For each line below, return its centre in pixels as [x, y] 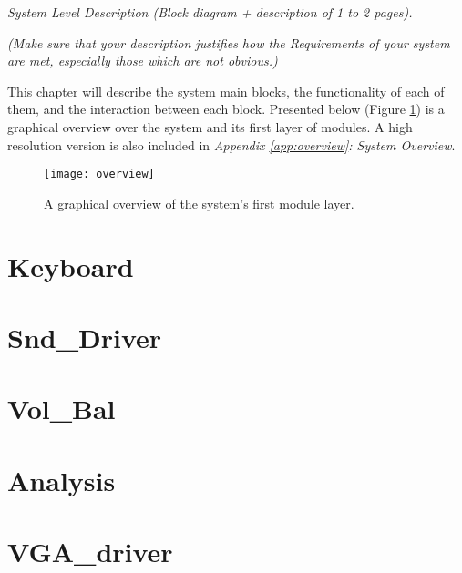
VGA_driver [90, 552]
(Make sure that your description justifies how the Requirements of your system [229, 42]
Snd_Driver [85, 337]
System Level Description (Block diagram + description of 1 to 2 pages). [210, 12]
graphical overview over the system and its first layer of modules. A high [210, 126]
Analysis [62, 480]
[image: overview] [99, 174]
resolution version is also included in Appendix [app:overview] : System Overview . [231, 144]
